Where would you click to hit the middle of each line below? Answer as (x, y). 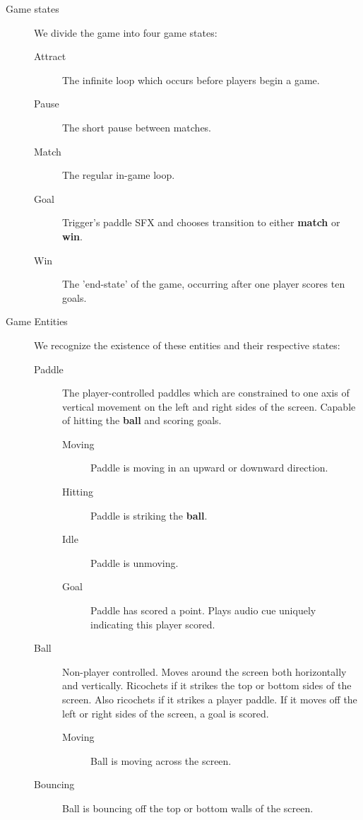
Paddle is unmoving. (135, 562)
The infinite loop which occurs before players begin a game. (191, 80)
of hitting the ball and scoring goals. (142, 420)
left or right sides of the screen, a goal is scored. (166, 713)
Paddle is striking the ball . (149, 515)
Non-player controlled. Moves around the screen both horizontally (204, 671)
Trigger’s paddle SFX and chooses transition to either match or (201, 222)
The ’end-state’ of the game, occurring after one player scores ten (204, 284)
